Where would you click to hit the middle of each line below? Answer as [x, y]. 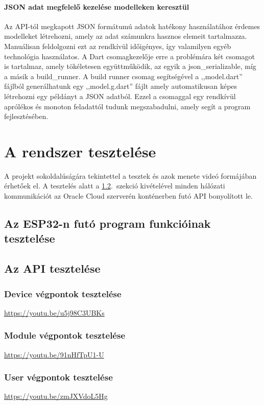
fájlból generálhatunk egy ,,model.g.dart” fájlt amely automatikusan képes [121, 86]
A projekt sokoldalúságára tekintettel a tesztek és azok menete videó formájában [130, 175]
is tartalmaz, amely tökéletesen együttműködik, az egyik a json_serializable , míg [130, 66]
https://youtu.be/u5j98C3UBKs [54, 312]
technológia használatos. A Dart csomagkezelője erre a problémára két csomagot [130, 56]
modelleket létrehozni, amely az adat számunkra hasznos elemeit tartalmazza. [126, 36]
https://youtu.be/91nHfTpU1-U [54, 354]
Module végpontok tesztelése [65, 335]
